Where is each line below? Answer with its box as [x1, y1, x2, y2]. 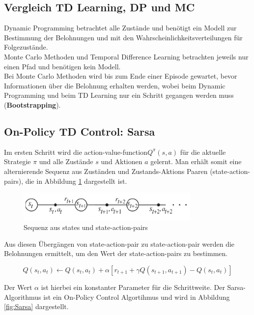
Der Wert [4, 282, 32, 292]
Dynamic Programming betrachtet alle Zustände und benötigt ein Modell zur [4, 23, 237, 33]
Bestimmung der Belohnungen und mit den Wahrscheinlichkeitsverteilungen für [4, 32, 243, 42]
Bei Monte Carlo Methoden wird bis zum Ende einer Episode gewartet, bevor [4, 71, 237, 81]
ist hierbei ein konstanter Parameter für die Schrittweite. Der [41, 282, 225, 292]
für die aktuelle [180, 146, 226, 157]
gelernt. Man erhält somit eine [150, 156, 242, 167]
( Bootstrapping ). [4, 99, 61, 110]
